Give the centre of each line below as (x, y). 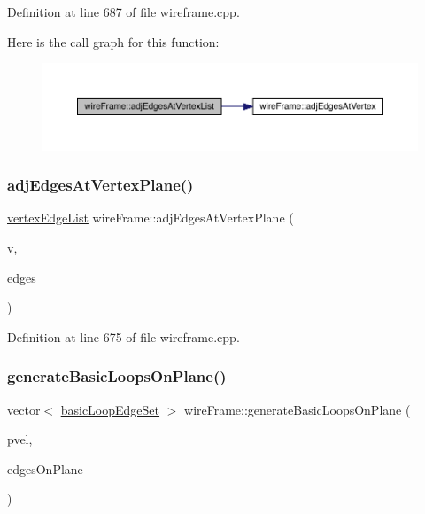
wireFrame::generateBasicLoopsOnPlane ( (297, 409)
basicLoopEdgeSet (110, 409)
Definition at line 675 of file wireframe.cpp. (124, 336)
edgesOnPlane (45, 468)
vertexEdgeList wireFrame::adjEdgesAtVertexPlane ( (151, 218)
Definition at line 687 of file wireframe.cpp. (124, 12)
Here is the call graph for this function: (113, 41)
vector (24, 409)
